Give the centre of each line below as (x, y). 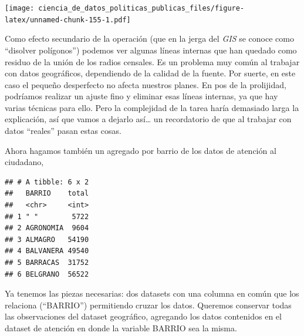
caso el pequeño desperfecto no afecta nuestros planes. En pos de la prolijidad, (146, 84)
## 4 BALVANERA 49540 (47, 251)
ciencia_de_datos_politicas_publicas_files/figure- (141, 8)
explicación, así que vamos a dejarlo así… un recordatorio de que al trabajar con (148, 119)
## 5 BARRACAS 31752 (47, 263)
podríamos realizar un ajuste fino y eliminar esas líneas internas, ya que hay (141, 96)
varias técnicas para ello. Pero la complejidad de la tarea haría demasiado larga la (152, 107)
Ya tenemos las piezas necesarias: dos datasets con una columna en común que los (152, 293)
